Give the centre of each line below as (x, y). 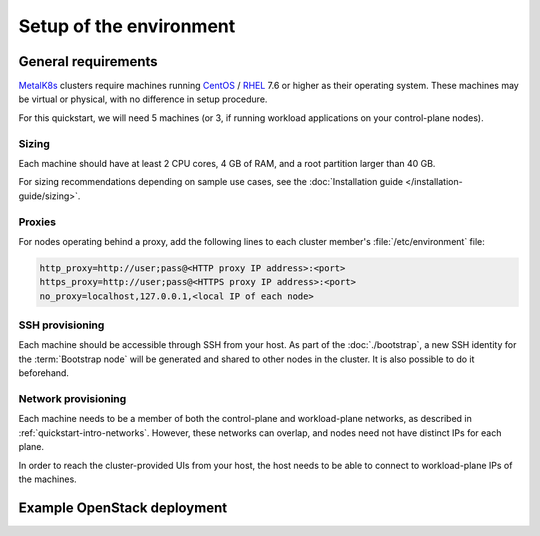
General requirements (88, 61)
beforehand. (44, 373)
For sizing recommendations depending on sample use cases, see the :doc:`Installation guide (211, 182)
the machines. (47, 479)
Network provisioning (72, 398)
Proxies (37, 222)
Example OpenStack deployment (123, 507)
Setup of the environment (127, 26)
